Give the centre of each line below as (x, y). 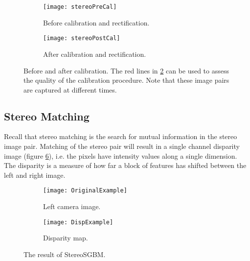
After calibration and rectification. (95, 54)
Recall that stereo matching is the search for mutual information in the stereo (121, 136)
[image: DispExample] (78, 222)
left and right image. (35, 175)
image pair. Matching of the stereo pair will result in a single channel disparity (122, 146)
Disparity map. (66, 238)
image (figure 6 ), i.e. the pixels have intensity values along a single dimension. (121, 155)
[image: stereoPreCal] (80, 7)
